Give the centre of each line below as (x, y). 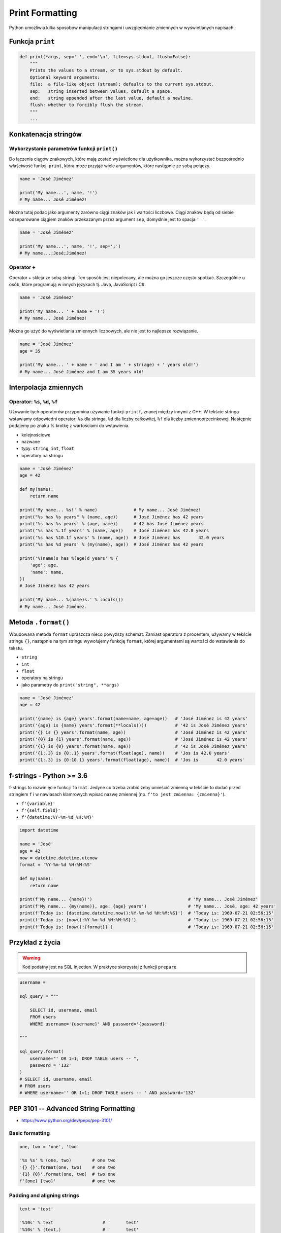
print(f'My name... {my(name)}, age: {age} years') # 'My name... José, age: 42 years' (148, 906)
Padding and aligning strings (44, 1195)
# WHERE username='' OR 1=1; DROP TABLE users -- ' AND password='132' (108, 1093)
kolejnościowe (36, 435)
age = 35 (30, 351)
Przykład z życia (35, 943)
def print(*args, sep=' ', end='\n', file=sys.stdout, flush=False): (105, 56)
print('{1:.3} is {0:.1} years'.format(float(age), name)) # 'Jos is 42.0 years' (125, 753)
